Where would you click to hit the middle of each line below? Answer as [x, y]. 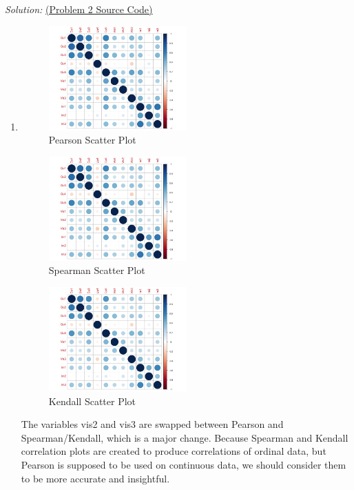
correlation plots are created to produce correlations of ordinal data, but [174, 451]
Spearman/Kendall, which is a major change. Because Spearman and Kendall [185, 437]
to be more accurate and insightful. [95, 478]
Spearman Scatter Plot [97, 270]
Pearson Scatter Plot [92, 140]
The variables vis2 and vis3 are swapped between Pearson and [152, 424]
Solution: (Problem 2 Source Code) [79, 9]
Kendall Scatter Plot [92, 401]
